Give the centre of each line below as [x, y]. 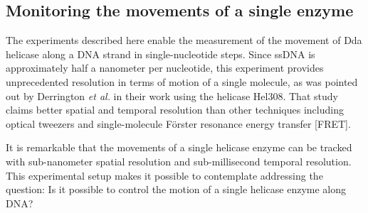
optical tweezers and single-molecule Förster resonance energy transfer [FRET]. [178, 123]
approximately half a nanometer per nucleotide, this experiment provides [165, 68]
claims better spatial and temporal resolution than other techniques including [175, 110]
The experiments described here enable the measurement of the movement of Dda [184, 40]
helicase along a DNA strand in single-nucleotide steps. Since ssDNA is [161, 54]
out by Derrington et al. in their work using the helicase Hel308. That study [172, 95]
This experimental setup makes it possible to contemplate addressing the [164, 175]
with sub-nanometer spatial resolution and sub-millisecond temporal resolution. [179, 161]
